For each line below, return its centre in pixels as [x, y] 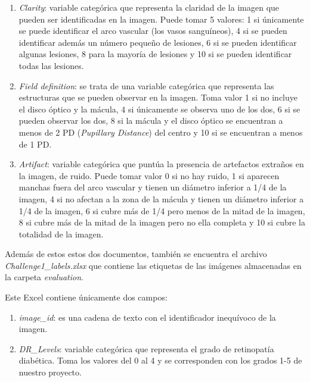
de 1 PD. [35, 144]
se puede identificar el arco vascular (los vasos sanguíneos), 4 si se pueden [153, 31]
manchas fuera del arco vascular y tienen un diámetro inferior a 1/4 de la [153, 187]
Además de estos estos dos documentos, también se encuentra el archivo [136, 254]
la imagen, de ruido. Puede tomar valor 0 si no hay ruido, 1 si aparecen [149, 175]
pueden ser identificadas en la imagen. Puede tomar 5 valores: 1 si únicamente [161, 19]
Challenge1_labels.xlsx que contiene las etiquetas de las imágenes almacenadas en [153, 265]
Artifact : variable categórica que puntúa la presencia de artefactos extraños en [161, 164]
